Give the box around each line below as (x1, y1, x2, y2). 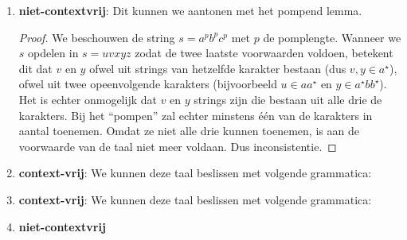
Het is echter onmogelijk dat (18, 91, 157, 107)
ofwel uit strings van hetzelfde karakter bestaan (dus (89, 60, 346, 76)
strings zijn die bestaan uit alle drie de (194, 91, 382, 107)
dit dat (18, 60, 53, 76)
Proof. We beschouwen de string (18, 29, 175, 45)
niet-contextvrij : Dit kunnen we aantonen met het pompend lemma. (18, 2, 362, 18)
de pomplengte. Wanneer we (263, 29, 401, 45)
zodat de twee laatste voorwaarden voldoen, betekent (135, 45, 393, 61)
